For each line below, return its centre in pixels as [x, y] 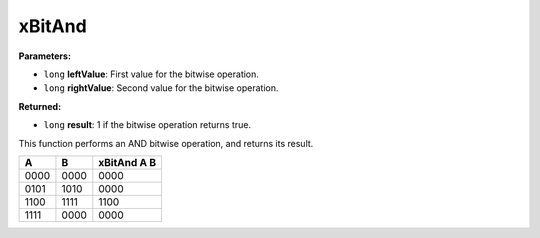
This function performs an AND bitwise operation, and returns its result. [166, 143]
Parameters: [45, 56]
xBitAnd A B [127, 162]
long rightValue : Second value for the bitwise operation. [161, 88]
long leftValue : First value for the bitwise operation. [151, 74]
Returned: [40, 106]
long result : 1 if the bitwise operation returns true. [147, 125]
